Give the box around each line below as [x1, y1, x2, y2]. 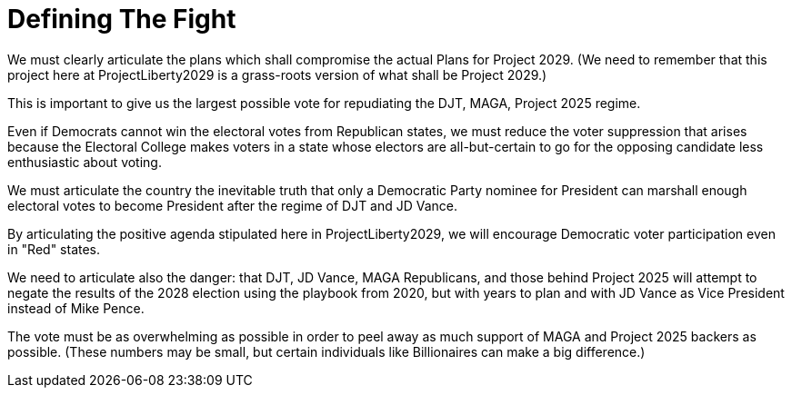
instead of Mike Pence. [7, 300, 145, 316]
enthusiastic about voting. [7, 153, 162, 170]
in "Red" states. [7, 241, 101, 257]
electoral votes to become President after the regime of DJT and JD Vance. [7, 197, 458, 213]
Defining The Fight [7, 4, 236, 35]
